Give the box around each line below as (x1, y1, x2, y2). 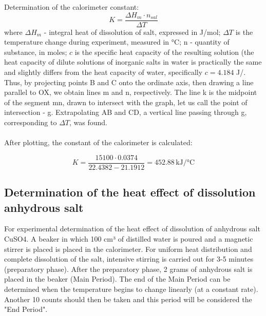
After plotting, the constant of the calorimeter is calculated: (4, 137, 193, 148)
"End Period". (4, 304, 48, 314)
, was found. (69, 117, 107, 127)
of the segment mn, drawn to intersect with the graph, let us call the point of (4, 96, 248, 107)
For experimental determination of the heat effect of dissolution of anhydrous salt (4, 223, 260, 234)
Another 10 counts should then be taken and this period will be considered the (4, 293, 252, 304)
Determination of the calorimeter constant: (4, 2, 139, 12)
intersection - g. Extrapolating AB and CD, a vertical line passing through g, (4, 107, 247, 117)
